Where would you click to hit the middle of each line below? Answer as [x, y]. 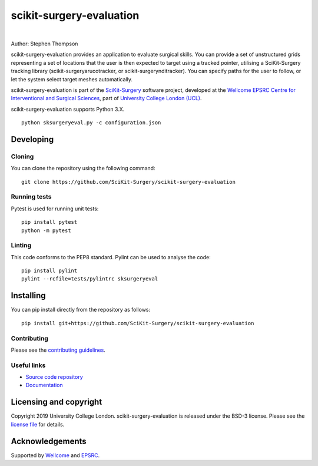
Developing [32, 139]
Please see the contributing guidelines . [58, 350]
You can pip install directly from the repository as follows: [81, 310]
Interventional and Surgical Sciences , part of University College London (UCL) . [107, 98]
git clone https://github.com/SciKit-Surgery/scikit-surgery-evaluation [128, 182]
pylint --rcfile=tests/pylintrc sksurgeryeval [90, 279]
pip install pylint [49, 271]
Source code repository [54, 377]
